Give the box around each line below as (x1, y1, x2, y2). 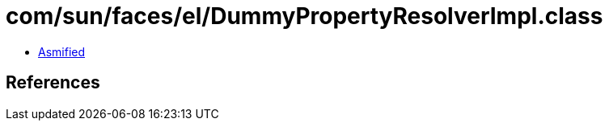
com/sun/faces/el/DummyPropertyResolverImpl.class (6, 2, 603, 30)
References (6, 72, 100, 93)
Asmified (38, 44, 86, 59)
